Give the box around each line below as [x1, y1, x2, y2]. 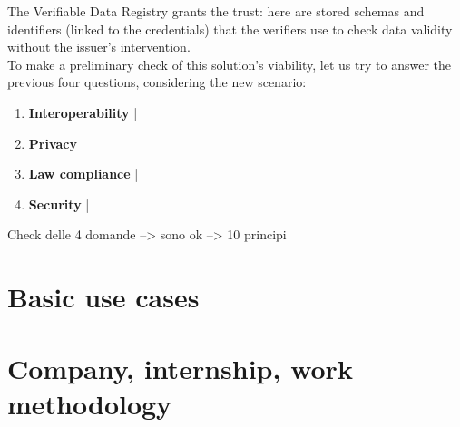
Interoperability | [28, 102, 138, 121]
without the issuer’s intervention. [7, 37, 191, 56]
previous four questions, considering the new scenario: [7, 73, 307, 92]
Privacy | [28, 133, 85, 152]
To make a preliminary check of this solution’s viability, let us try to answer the [7, 54, 451, 73]
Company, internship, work [7, 349, 353, 386]
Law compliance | [28, 164, 139, 183]
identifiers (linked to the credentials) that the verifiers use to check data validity [7, 19, 453, 38]
